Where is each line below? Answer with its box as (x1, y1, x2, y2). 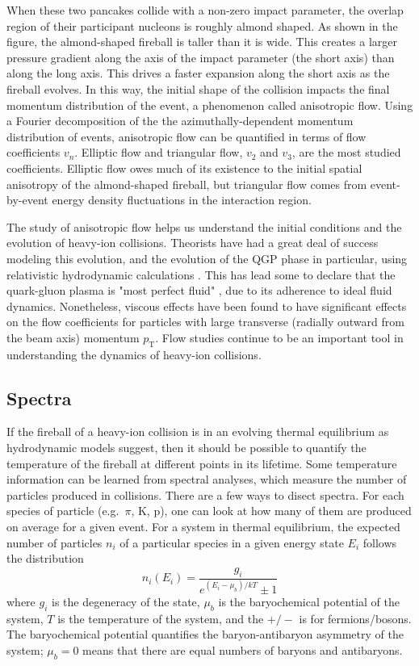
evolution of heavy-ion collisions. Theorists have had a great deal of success (6, 234, 379, 251)
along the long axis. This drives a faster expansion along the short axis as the (6, 65, 390, 82)
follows (362, 534, 397, 551)
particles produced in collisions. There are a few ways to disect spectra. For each (6, 486, 404, 503)
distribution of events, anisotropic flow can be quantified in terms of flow (6, 128, 367, 145)
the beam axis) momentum (6, 329, 140, 346)
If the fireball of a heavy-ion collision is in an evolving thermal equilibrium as (6, 423, 389, 440)
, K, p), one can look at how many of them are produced (131, 502, 412, 519)
